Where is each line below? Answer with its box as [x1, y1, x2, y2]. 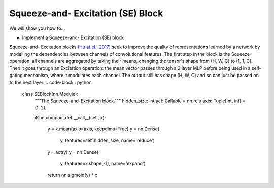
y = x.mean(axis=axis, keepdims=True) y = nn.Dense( [47, 126, 160, 132]
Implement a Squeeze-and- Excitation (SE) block [22, 34, 124, 41]
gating [9, 72, 23, 78]
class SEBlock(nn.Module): [22, 91, 79, 97]
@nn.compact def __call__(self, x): [35, 114, 106, 120]
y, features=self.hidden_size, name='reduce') [60, 137, 155, 143]
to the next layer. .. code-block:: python [9, 79, 92, 86]
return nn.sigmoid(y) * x [47, 172, 97, 178]
